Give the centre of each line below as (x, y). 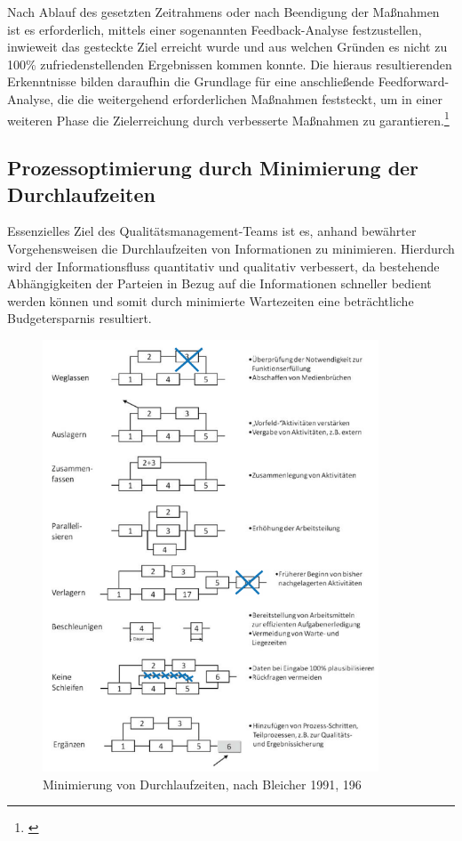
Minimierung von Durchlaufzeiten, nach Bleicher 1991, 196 (202, 784)
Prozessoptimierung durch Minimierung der (213, 168)
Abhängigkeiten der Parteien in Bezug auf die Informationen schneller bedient (219, 283)
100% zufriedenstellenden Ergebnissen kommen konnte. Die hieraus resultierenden (230, 64)
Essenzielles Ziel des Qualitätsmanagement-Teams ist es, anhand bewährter (212, 231)
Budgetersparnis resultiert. (80, 318)
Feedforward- (414, 81)
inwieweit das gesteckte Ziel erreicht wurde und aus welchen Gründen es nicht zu (227, 47)
